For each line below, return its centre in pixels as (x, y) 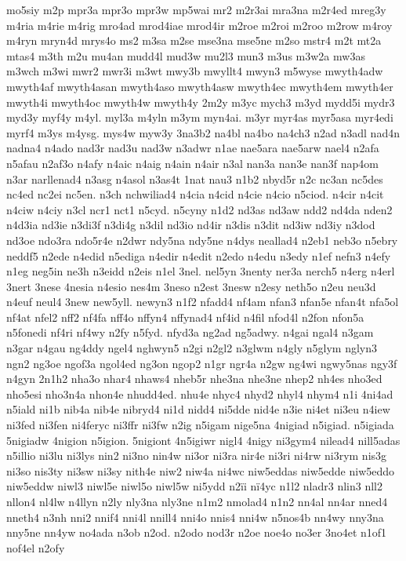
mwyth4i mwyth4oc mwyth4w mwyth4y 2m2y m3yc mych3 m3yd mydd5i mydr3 (201, 102)
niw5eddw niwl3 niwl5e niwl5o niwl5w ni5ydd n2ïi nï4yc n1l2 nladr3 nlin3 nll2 (195, 486)
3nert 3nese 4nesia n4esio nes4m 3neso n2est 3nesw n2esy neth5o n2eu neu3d (191, 286)
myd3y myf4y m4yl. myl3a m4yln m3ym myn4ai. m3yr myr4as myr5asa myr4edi (200, 117)
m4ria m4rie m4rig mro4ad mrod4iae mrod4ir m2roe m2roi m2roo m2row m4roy (199, 25)
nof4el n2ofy (36, 547)
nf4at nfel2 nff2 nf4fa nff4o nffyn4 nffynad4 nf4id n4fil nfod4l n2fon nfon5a (185, 317)
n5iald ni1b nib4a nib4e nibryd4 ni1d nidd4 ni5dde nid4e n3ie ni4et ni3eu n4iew (198, 409)
